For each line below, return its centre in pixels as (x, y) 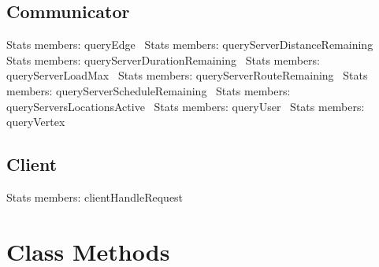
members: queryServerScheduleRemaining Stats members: (149, 90)
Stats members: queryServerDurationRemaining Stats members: (163, 59)
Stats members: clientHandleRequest (95, 197)
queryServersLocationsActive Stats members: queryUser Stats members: (186, 106)
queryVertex (36, 122)
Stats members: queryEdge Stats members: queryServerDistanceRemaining (190, 44)
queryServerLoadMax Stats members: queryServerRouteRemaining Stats (187, 75)
